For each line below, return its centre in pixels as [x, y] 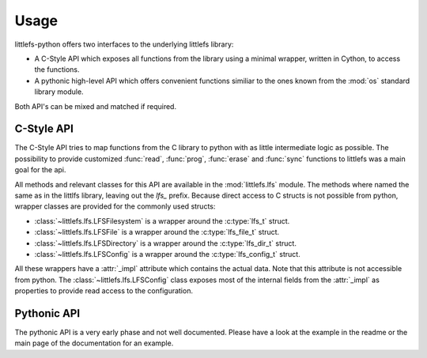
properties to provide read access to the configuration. [104, 291]
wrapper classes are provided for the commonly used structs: [115, 206]
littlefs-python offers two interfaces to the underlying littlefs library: [124, 44]
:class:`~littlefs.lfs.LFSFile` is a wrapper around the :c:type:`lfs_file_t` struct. [157, 232]
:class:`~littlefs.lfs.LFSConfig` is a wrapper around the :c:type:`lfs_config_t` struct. [167, 254]
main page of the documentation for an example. [94, 343]
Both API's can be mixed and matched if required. [96, 106]
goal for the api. [40, 170]
